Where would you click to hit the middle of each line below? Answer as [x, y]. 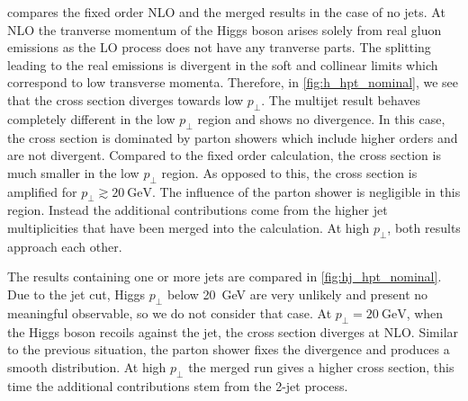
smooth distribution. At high [87, 366]
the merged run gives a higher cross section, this [321, 366]
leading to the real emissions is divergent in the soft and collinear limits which [223, 64]
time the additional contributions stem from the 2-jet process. [178, 385]
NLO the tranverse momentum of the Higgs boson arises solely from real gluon [225, 29]
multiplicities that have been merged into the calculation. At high [189, 227]
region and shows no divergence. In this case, [321, 118]
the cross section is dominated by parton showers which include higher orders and [233, 137]
